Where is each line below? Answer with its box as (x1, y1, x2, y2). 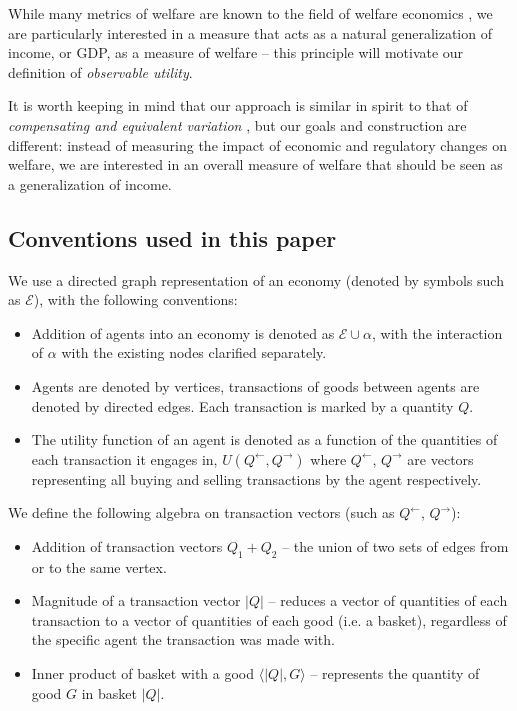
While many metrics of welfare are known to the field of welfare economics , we (8, 3, 493, 23)
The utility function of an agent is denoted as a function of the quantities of (31, 429, 498, 450)
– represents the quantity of (310, 663, 480, 684)
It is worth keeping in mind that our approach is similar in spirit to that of (8, 95, 468, 116)
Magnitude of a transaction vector (31, 590, 241, 611)
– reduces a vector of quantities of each (268, 590, 508, 611)
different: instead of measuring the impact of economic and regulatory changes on (8, 134, 507, 155)
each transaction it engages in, (31, 448, 218, 469)
